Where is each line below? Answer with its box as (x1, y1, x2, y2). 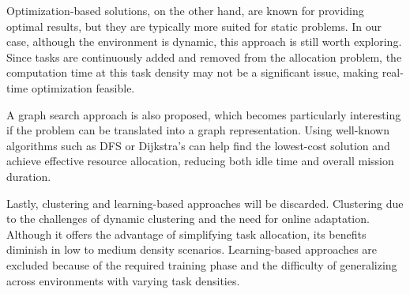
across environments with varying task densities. (6, 272, 240, 288)
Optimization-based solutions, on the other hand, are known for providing (6, 2, 364, 18)
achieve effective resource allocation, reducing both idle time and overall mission (6, 153, 394, 169)
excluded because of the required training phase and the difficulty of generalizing (6, 256, 397, 273)
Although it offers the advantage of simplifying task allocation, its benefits (6, 225, 367, 242)
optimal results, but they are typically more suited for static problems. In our (6, 17, 382, 34)
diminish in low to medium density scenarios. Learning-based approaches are (6, 241, 378, 258)
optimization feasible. (31, 79, 135, 96)
